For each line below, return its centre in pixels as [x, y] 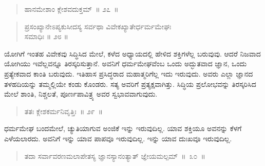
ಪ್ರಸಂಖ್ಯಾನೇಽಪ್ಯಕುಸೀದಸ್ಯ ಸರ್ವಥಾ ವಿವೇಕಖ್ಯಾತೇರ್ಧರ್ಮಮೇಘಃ [98, 26]
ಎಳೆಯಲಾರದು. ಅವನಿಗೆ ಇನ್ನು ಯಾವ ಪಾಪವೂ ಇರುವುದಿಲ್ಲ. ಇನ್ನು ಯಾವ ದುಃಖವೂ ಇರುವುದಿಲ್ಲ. [118, 138]
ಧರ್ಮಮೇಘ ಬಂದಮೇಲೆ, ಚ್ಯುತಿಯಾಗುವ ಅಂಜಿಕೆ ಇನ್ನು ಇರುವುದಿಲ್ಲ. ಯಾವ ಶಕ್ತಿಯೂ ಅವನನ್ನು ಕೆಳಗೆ [123, 128]
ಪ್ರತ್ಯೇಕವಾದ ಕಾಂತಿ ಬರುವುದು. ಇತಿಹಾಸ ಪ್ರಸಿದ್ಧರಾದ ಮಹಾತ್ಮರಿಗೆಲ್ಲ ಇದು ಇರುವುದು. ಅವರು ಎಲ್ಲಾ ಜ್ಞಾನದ [129, 73]
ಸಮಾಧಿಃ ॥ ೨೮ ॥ [46, 36]
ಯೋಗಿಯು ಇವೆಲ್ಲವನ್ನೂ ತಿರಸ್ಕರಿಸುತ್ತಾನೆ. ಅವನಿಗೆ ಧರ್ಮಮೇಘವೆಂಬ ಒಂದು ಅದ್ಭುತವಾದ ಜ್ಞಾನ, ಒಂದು [126, 63]
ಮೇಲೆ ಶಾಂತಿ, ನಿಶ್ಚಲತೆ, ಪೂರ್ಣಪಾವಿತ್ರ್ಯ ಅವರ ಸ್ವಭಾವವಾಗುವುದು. [81, 94]
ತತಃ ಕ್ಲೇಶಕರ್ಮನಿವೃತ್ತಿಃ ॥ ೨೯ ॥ [64, 111]
